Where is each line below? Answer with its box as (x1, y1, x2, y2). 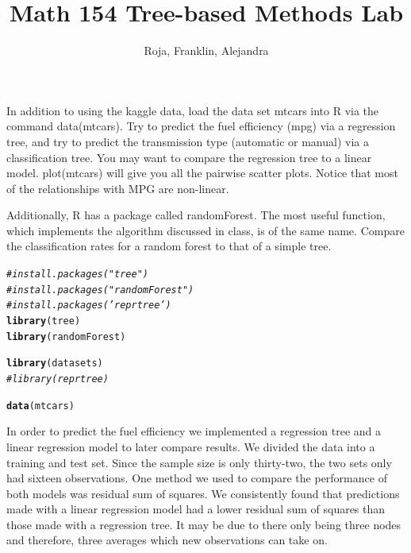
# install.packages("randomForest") (6, 284, 194, 296)
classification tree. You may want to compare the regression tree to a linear (6, 149, 372, 165)
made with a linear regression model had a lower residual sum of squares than (6, 501, 386, 517)
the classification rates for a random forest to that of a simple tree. (6, 238, 332, 254)
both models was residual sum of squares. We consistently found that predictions (6, 485, 400, 501)
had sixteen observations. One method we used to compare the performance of (6, 470, 387, 486)
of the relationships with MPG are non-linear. (6, 180, 229, 196)
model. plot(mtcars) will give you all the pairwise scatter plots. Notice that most (6, 164, 398, 181)
